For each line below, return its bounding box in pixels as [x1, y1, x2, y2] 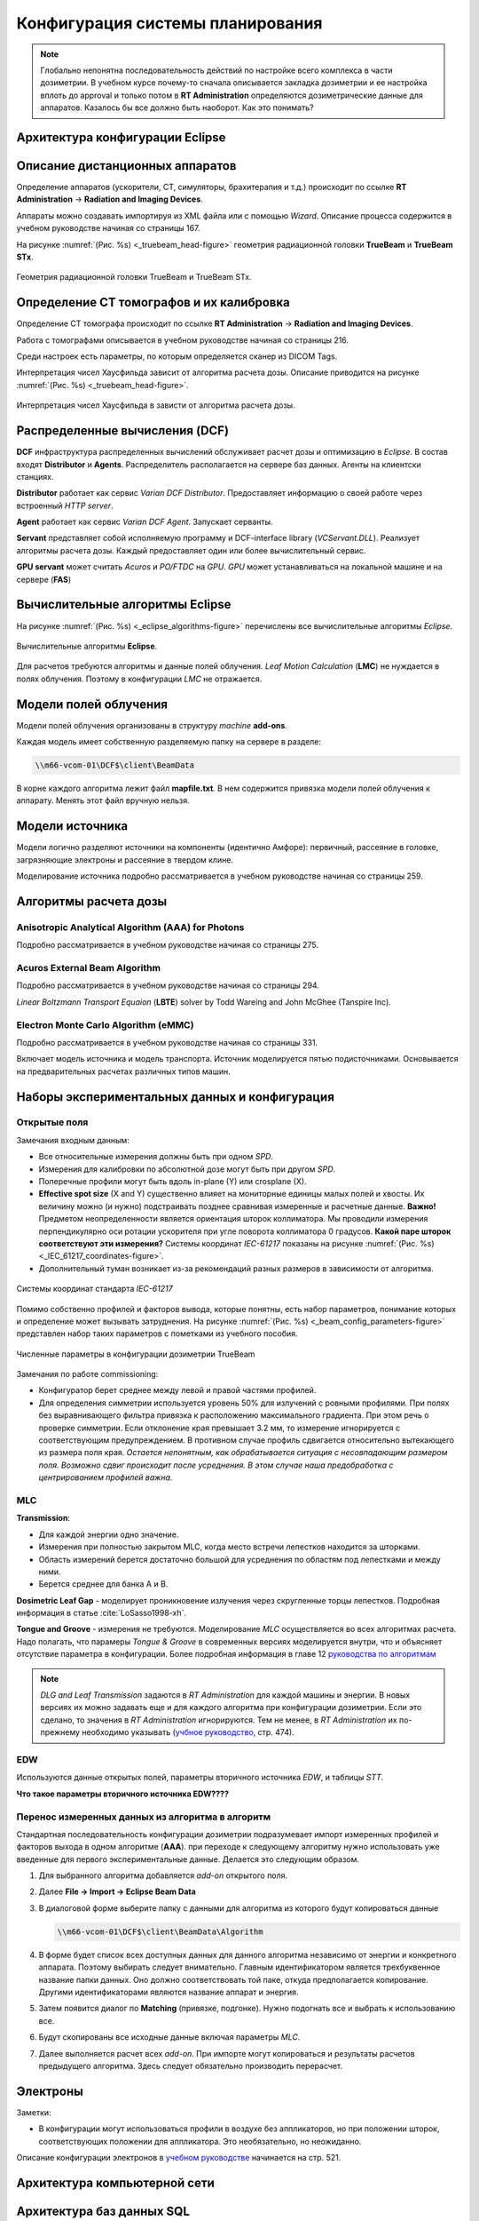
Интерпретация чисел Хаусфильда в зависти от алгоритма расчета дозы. [16, 400, 296, 410]
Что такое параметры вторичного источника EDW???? [16, 1788, 230, 1799]
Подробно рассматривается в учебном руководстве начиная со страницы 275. [16, 940, 319, 951]
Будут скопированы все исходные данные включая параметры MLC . [38, 2032, 301, 2042]
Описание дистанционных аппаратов [16, 158, 237, 173]
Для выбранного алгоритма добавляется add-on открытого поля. [38, 1870, 288, 1881]
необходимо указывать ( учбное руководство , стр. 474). [81, 1727, 294, 1738]
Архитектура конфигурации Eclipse [16, 130, 226, 145]
